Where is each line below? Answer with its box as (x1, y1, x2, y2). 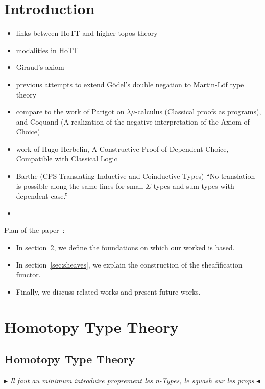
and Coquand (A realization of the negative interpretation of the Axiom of (16, 116, 250, 127)
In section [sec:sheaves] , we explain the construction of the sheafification (16, 259, 243, 270)
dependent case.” (16, 190, 68, 201)
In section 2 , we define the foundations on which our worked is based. (16, 242, 235, 253)
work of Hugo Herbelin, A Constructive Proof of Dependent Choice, (16, 143, 229, 154)
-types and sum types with (151, 180, 234, 191)
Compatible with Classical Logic (16, 153, 117, 164)
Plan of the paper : (4, 225, 65, 235)
